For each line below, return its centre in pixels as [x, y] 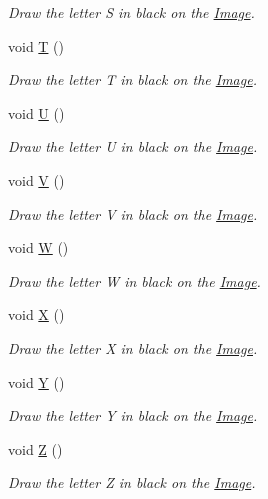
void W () [38, 247]
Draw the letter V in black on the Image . [133, 213]
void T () [36, 45]
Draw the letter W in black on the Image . [134, 280]
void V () [36, 179]
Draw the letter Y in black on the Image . [133, 415]
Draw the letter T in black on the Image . [132, 79]
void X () [36, 314]
